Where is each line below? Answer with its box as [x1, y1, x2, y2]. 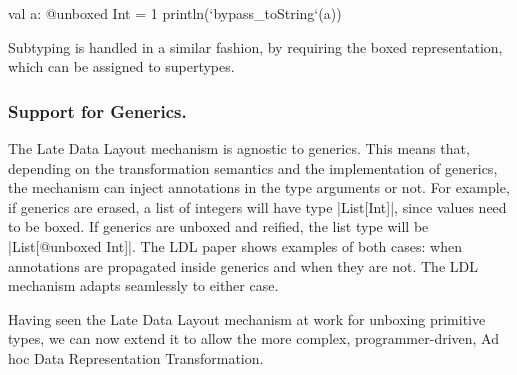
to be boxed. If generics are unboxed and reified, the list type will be [8, 216, 429, 237]
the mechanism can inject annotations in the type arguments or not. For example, [8, 177, 510, 198]
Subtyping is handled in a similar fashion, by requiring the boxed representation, [8, 36, 503, 57]
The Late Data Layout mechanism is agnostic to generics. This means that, [8, 138, 470, 158]
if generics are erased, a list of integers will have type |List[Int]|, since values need [8, 196, 507, 217]
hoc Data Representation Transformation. [8, 347, 264, 368]
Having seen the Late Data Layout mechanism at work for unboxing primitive [8, 308, 486, 329]
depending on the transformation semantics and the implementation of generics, [8, 157, 498, 178]
